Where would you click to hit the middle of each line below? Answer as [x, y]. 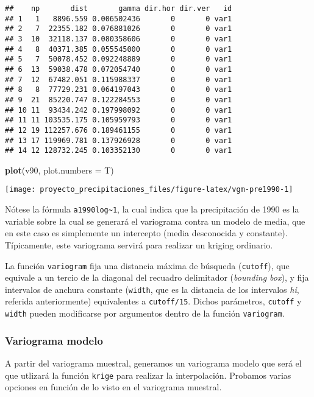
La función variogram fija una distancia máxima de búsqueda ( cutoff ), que [147, 265]
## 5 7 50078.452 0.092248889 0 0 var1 [119, 59]
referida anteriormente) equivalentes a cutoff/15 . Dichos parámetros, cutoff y [153, 301]
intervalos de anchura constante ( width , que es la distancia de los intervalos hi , [152, 289]
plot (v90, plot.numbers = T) [59, 170]
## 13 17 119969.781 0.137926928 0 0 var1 [119, 140]
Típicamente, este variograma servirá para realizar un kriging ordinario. [139, 244]
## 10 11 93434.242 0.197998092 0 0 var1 [119, 110]
